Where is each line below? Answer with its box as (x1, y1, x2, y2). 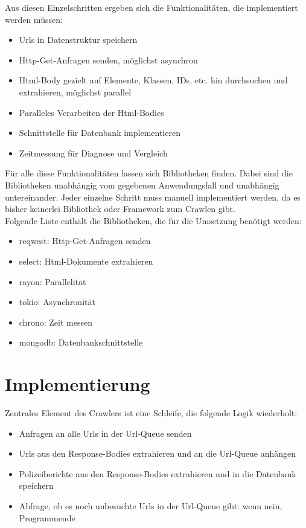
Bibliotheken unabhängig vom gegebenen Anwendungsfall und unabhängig (5, 178, 279, 191)
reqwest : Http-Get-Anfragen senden (19, 234, 151, 247)
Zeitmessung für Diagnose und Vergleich (19, 146, 168, 159)
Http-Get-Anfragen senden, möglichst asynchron (19, 53, 198, 66)
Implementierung (5, 372, 150, 396)
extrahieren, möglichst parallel (19, 85, 132, 98)
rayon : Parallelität (19, 275, 86, 288)
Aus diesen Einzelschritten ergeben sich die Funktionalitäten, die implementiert (5, 1, 298, 13)
